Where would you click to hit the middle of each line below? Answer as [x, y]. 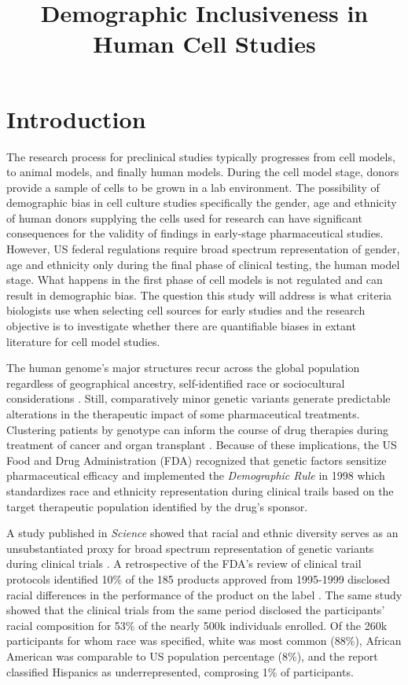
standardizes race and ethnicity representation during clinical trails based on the [200, 490]
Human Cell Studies [204, 44]
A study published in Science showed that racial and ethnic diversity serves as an [202, 533]
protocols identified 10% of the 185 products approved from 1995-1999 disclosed [198, 578]
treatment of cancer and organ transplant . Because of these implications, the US [202, 445]
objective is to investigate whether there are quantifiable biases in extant [181, 326]
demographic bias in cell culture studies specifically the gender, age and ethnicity [202, 203]
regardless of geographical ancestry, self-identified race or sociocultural [176, 383]
